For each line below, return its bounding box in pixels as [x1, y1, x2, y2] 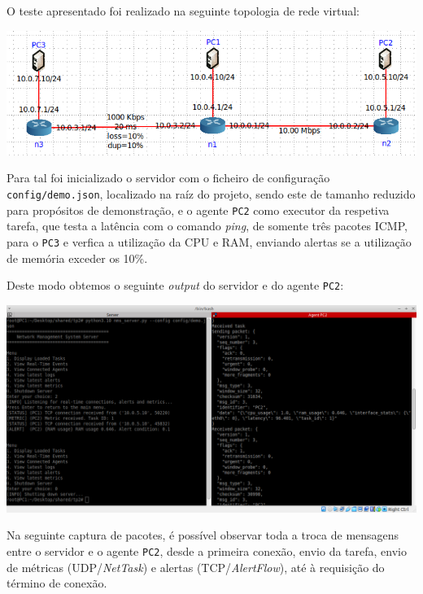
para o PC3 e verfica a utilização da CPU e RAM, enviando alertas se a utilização [7, 233, 412, 250]
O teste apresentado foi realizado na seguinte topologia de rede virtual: [7, 2, 360, 19]
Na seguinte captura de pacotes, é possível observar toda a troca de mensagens [7, 526, 399, 544]
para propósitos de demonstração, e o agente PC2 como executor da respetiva [7, 201, 390, 218]
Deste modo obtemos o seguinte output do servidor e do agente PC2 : [7, 277, 344, 294]
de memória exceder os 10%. [7, 249, 148, 266]
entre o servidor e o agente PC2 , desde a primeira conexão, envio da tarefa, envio [7, 542, 408, 559]
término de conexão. [7, 574, 107, 592]
